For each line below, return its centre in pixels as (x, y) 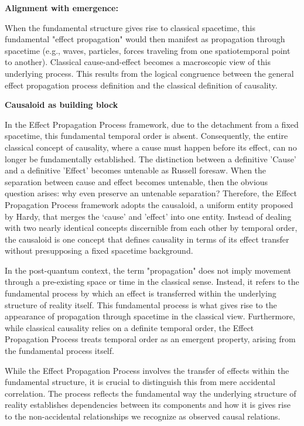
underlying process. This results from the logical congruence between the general (149, 73)
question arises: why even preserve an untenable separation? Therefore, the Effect (151, 193)
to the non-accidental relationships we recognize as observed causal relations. (143, 416)
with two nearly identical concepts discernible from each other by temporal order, (151, 228)
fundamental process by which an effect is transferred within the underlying (141, 293)
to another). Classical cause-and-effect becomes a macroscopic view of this (138, 62)
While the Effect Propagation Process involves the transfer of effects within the (147, 370)
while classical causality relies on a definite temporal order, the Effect (129, 327)
